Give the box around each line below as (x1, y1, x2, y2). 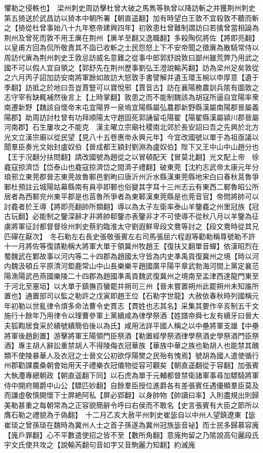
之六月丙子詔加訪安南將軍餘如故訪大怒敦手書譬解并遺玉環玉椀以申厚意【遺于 (4, 72, 259, 83)
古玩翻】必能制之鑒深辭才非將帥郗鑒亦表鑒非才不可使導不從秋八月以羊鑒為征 (4, 211, 259, 221)
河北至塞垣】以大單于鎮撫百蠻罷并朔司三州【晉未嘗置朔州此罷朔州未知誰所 (11, 280, 259, 291)
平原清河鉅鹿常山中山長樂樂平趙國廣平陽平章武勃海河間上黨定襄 (39, 260, 252, 271)
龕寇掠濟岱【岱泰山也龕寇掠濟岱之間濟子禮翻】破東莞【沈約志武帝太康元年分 (4, 161, 259, 172)
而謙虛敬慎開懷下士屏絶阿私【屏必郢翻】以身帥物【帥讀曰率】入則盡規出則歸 (4, 390, 259, 400)
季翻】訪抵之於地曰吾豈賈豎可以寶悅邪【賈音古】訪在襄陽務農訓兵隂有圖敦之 (4, 82, 259, 92)
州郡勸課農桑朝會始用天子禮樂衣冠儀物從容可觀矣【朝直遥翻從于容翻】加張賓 (4, 360, 259, 370)
